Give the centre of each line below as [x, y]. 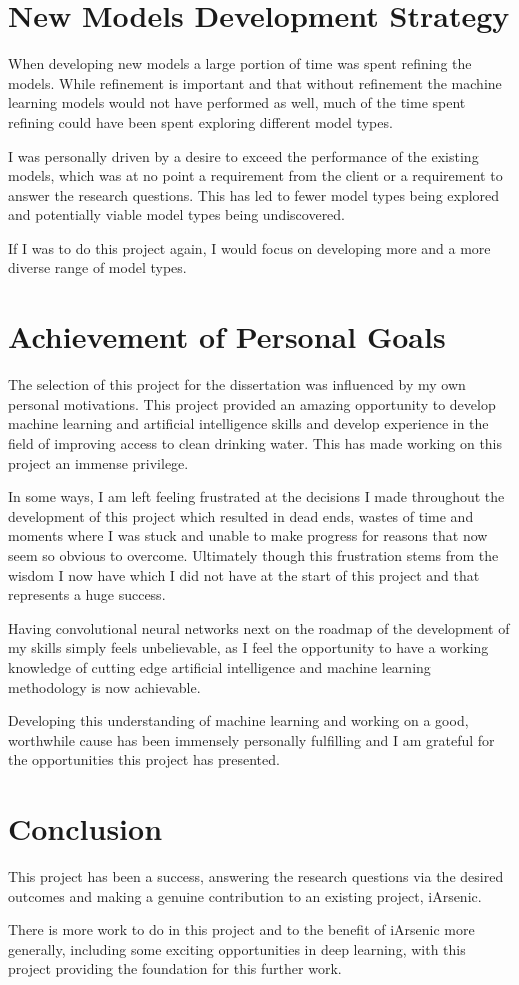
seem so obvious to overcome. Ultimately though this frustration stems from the [253, 554]
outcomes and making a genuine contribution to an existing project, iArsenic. [245, 895]
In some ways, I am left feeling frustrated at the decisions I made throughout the [256, 496]
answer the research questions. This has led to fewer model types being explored [254, 194]
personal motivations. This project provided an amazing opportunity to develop [252, 403]
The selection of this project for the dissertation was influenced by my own [237, 384]
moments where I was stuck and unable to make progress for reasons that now [248, 535]
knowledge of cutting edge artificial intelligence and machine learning [219, 666]
